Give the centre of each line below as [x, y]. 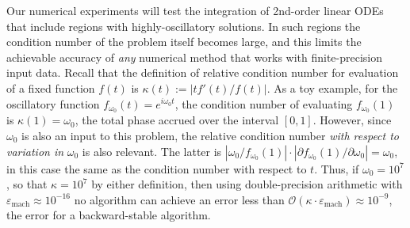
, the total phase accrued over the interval [177, 120]
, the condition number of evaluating [264, 103]
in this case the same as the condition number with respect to [157, 168]
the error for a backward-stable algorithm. [109, 215]
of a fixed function [51, 87]
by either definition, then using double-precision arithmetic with [247, 184]
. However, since [352, 120]
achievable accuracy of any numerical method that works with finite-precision [195, 57]
